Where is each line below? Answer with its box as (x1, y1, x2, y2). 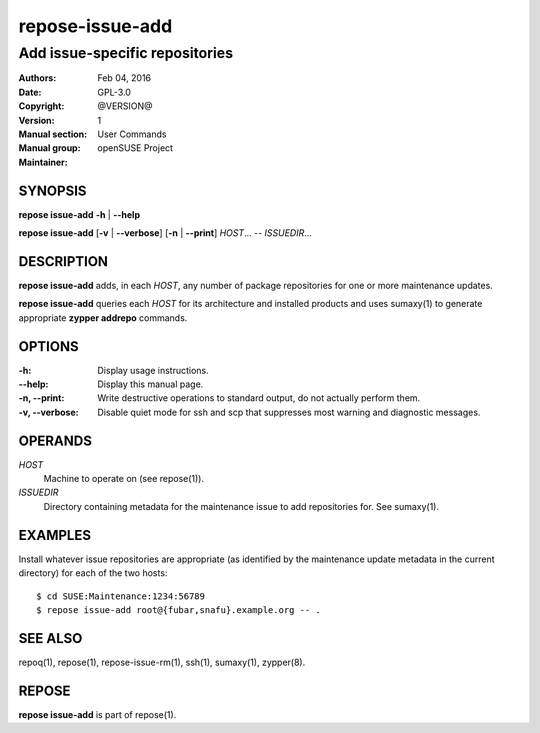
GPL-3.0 (97, 86, 132, 98)
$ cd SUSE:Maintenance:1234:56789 (36, 590, 205, 602)
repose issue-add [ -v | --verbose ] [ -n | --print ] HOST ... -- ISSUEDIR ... (18, 227, 312, 239)
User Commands (97, 128, 167, 140)
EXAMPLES (18, 526, 92, 544)
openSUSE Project (97, 142, 174, 154)
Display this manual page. (97, 378, 204, 390)
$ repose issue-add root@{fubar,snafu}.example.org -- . (36, 604, 322, 615)
